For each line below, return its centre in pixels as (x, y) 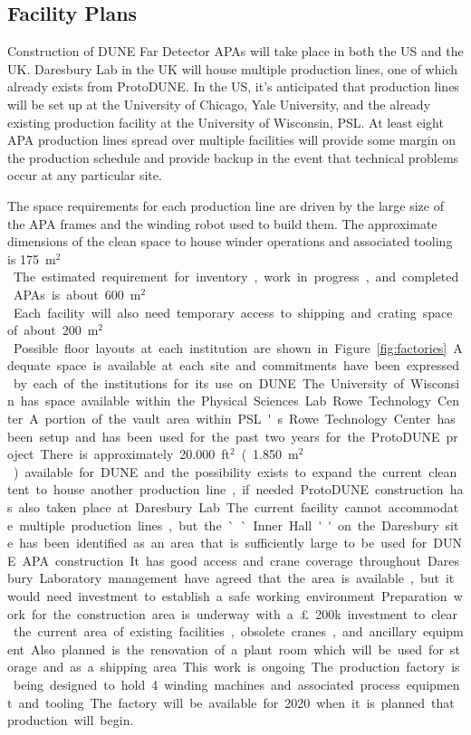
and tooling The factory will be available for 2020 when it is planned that (236, 702)
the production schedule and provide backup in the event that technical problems (233, 157)
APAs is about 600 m (77, 294)
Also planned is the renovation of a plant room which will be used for (237, 649)
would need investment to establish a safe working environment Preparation (227, 596)
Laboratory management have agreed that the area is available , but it (247, 578)
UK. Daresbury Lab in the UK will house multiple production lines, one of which (232, 68)
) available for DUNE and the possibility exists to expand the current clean (235, 471)
